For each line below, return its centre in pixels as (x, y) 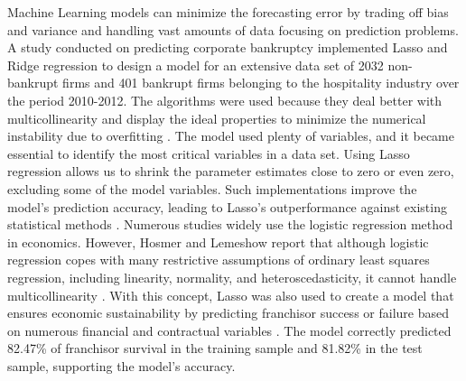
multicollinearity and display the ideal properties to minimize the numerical (217, 118)
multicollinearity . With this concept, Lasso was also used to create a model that (231, 295)
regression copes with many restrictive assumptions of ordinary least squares (219, 260)
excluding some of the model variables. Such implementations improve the (212, 188)
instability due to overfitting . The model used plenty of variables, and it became (231, 136)
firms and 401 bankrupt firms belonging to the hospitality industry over (261, 83)
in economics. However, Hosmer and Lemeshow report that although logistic (218, 242)
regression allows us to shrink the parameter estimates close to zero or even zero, (231, 171)
